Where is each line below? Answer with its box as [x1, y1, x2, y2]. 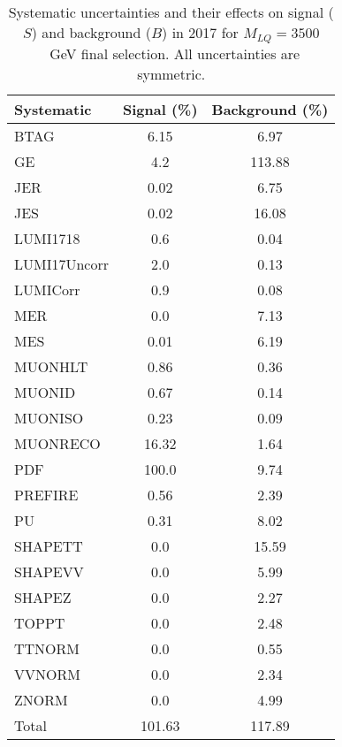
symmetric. [137, 63, 206, 84]
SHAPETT [14, 535, 83, 556]
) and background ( [31, 22, 151, 42]
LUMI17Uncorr [14, 253, 109, 274]
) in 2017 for [162, 22, 239, 42]
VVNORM [14, 663, 80, 684]
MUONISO [14, 407, 84, 428]
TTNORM [14, 637, 80, 659]
